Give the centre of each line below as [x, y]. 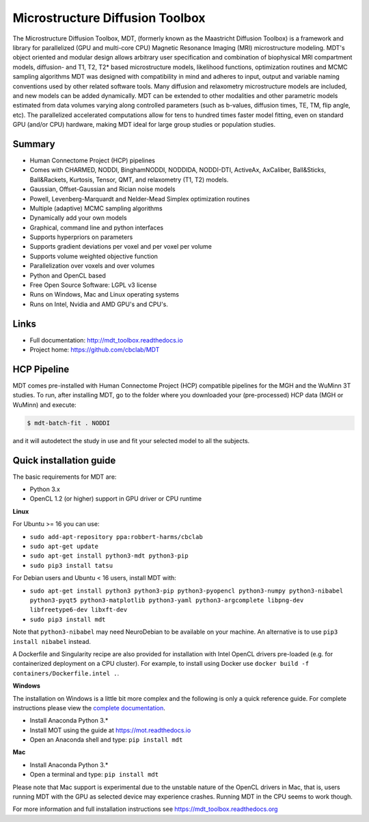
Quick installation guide [64, 460]
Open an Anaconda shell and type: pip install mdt [106, 740]
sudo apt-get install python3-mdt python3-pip [109, 556]
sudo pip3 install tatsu [71, 565]
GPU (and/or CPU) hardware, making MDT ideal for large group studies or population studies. [144, 125]
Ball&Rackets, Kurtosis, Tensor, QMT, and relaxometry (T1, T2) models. [129, 179]
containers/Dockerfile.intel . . [66, 673]
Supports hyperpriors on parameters [81, 237]
